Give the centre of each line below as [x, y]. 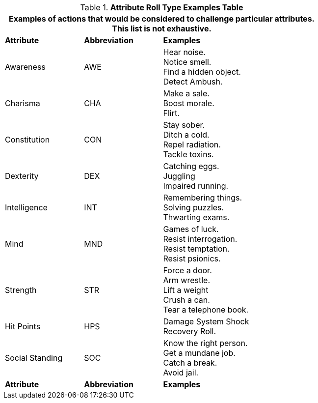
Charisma [23, 103]
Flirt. [171, 113]
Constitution [27, 140]
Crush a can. [186, 300]
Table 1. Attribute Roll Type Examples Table [162, 7]
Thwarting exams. [196, 217]
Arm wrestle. [186, 280]
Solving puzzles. [194, 207]
